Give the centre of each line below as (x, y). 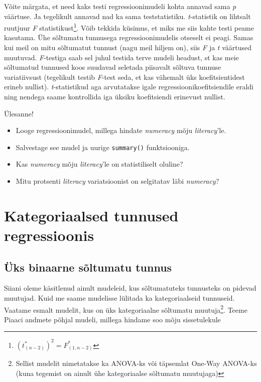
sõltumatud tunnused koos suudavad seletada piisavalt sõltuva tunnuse (113, 67)
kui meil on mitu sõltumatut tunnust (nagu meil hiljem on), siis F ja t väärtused (128, 47)
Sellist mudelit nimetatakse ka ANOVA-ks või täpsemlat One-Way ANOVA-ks (136, 363)
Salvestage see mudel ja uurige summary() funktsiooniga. (103, 147)
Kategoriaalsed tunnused (91, 215)
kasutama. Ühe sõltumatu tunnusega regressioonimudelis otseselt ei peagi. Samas (129, 37)
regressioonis (49, 235)
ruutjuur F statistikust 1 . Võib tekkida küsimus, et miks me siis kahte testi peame (129, 27)
